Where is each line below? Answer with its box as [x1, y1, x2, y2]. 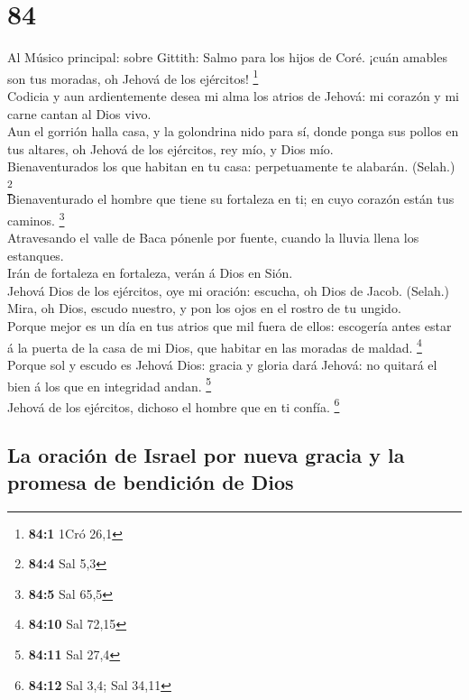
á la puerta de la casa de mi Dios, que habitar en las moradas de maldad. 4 [7, 335, 422, 356]
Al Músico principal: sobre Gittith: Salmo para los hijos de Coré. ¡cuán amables [7, 48, 447, 67]
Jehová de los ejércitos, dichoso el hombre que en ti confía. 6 [7, 394, 340, 416]
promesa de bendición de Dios [7, 467, 294, 495]
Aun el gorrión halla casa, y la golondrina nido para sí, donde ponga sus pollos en [7, 122, 459, 141]
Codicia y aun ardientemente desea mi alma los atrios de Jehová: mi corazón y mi [7, 86, 459, 105]
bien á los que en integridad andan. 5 [7, 373, 212, 395]
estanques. [7, 245, 64, 264]
